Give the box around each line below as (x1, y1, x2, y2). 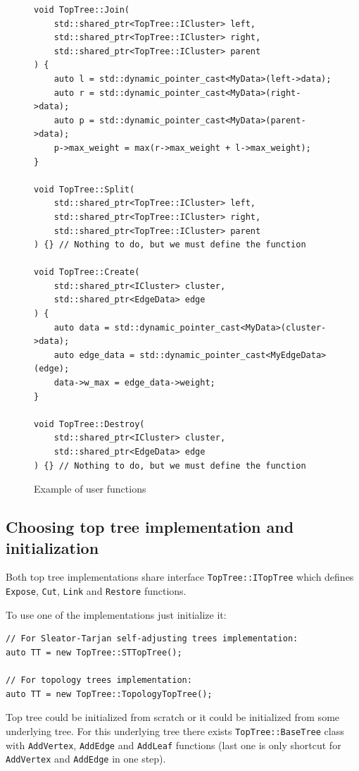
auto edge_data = (53, 350, 135, 360)
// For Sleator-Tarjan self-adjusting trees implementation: (6, 634, 298, 644)
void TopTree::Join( (34, 5, 130, 15)
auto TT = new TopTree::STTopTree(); (6, 647, 182, 658)
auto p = (53, 115, 94, 125)
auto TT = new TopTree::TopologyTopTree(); (6, 689, 213, 699)
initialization (6, 536, 99, 558)
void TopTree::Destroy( (34, 419, 145, 429)
